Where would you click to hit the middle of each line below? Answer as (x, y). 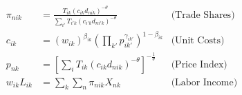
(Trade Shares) (203, 15)
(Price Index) (199, 64)
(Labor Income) (204, 82)
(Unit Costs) (198, 41)
